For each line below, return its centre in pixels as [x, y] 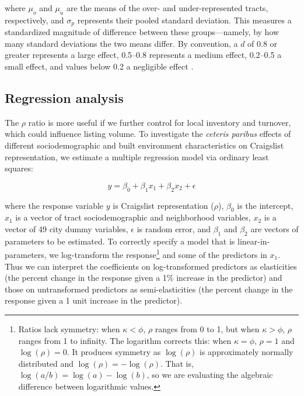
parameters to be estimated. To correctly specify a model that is [120, 241]
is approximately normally [247, 352]
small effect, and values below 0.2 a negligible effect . [99, 66]
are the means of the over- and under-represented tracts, [167, 8]
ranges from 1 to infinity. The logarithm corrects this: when [125, 340]
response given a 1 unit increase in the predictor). [94, 300]
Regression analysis [64, 98]
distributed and [46, 363]
